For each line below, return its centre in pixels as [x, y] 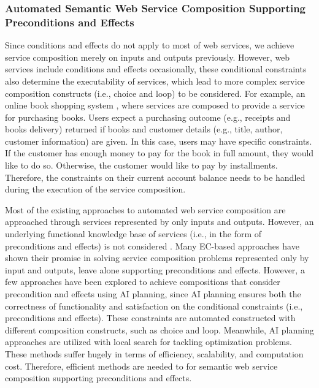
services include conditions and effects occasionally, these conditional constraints [156, 69]
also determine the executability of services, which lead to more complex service [155, 81]
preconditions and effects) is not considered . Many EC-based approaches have [152, 245]
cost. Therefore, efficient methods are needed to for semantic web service [141, 366]
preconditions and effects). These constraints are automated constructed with [150, 318]
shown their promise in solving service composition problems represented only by [157, 258]
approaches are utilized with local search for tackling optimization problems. [148, 342]
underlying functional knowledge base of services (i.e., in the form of [133, 234]
